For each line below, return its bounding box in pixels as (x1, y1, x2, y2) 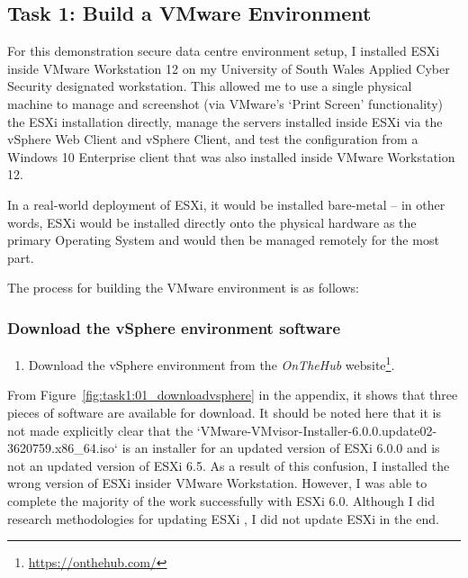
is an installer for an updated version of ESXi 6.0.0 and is (121, 438, 440, 457)
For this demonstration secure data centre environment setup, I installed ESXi (7, 41, 440, 60)
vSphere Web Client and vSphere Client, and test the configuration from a (7, 130, 418, 149)
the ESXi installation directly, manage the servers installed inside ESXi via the (7, 112, 443, 131)
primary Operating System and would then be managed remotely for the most (7, 230, 439, 249)
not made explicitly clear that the (7, 420, 193, 439)
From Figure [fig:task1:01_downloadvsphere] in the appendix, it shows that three (7, 385, 458, 404)
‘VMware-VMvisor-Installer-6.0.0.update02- (196, 420, 437, 439)
